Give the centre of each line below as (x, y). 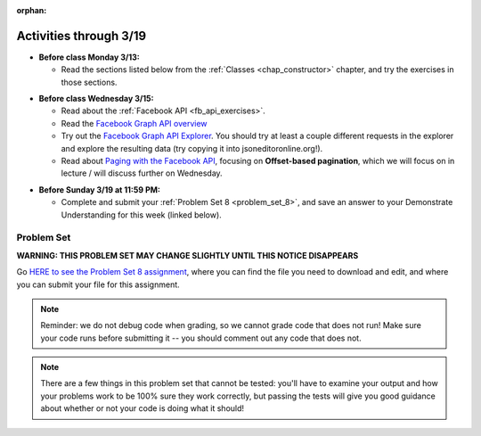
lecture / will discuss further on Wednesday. (142, 173)
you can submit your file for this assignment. (98, 284)
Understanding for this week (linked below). (141, 215)
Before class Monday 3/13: (89, 57)
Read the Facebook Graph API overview (135, 123)
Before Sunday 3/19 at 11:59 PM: (99, 189)
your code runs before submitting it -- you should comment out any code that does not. (201, 338)
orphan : (32, 10)
